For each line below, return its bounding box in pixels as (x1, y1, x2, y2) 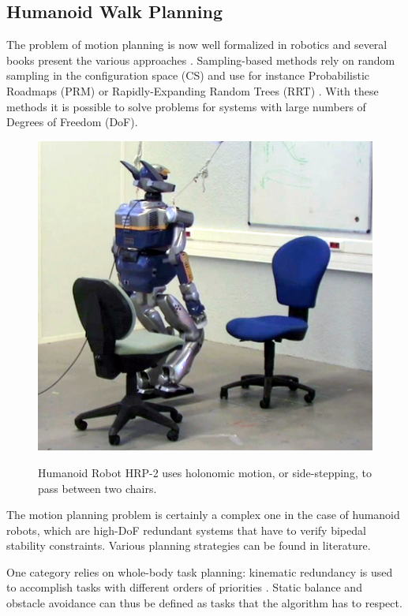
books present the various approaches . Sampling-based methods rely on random (6, 51, 395, 68)
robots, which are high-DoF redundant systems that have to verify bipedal (6, 521, 366, 538)
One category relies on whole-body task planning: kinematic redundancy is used (6, 563, 393, 580)
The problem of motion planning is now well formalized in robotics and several (6, 36, 387, 53)
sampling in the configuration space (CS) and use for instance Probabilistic (6, 67, 370, 84)
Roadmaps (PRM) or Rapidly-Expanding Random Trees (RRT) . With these (6, 82, 379, 99)
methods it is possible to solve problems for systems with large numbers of (6, 98, 366, 114)
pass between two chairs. (38, 480, 157, 496)
